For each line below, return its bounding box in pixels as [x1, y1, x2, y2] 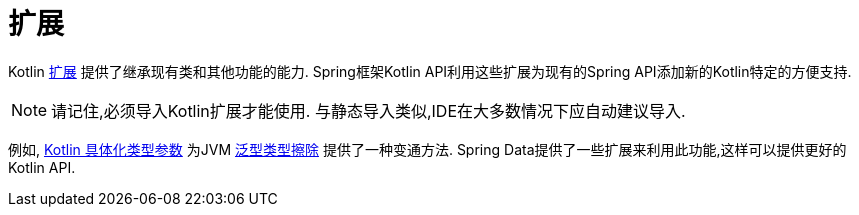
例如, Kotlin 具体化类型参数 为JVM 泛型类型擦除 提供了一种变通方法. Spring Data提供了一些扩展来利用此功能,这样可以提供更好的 [8, 140, 847, 158]
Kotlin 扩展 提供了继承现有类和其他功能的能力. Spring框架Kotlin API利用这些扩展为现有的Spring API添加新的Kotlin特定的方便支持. [8, 62, 852, 80]
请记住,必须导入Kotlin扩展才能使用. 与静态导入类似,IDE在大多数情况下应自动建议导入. [51, 100, 686, 121]
